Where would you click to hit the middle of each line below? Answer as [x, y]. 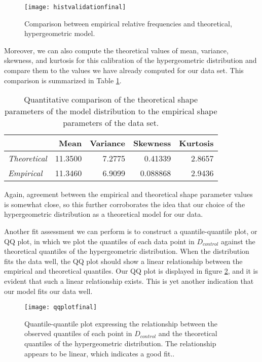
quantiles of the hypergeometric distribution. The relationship [120, 343]
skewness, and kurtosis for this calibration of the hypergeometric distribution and [130, 60]
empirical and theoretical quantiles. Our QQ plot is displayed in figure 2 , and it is [131, 271]
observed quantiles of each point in [78, 333]
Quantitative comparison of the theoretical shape [111, 100]
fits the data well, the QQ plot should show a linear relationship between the [123, 261]
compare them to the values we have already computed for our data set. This [124, 70]
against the [238, 241]
